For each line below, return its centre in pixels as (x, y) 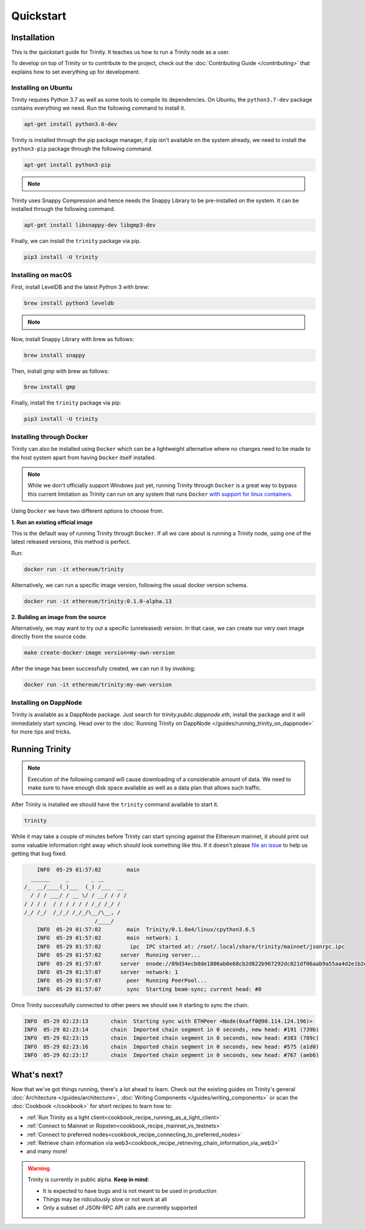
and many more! (47, 1151)
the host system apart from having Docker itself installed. (84, 458)
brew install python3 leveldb (69, 303)
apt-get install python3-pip (68, 165)
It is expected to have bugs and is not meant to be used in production (130, 1190)
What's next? (37, 1074)
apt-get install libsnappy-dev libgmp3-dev (90, 225)
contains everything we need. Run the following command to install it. (98, 108)
